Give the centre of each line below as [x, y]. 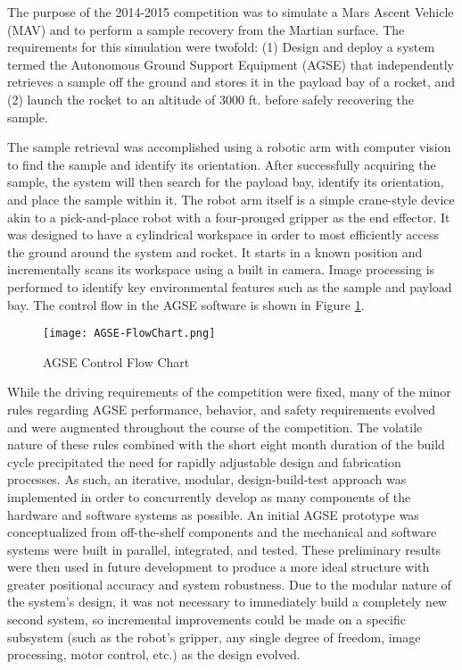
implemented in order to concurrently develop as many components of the [209, 496]
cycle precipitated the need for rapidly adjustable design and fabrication [204, 461]
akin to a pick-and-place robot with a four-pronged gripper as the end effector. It [229, 217]
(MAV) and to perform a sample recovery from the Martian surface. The [206, 29]
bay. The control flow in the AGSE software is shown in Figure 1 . [186, 304]
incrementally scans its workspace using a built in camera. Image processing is [221, 269]
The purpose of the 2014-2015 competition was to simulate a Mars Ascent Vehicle [231, 12]
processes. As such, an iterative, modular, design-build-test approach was [207, 479]
